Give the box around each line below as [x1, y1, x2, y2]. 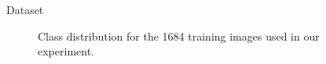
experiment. [38, 43, 94, 59]
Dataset [6, 2, 44, 17]
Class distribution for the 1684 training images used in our [38, 27, 320, 44]
